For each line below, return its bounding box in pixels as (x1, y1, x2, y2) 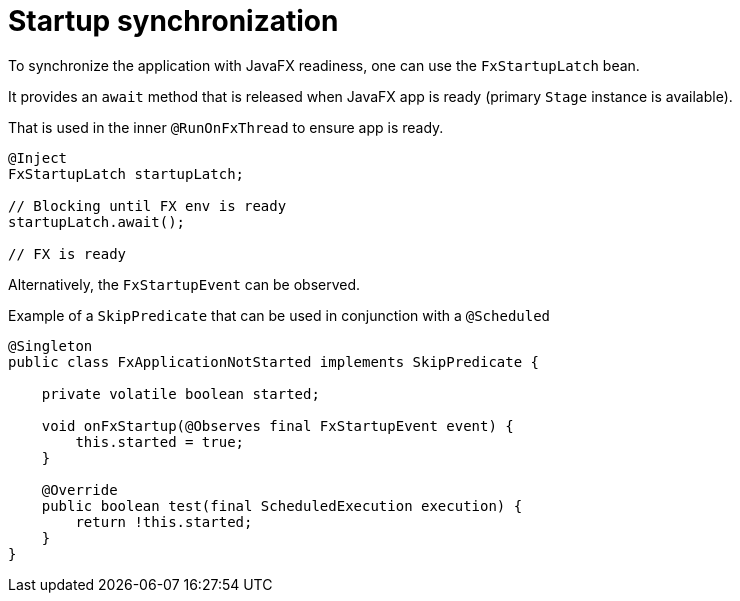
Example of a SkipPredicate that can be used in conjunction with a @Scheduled (8, 306, 551, 324)
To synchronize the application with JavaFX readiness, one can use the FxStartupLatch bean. (8, 56, 640, 74)
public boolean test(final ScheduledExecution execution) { (41, 497, 523, 514)
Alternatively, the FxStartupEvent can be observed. (8, 275, 361, 293)
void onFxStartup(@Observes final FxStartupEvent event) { (41, 417, 514, 434)
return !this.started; (75, 513, 253, 530)
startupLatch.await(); (8, 213, 186, 230)
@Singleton (8, 337, 93, 354)
